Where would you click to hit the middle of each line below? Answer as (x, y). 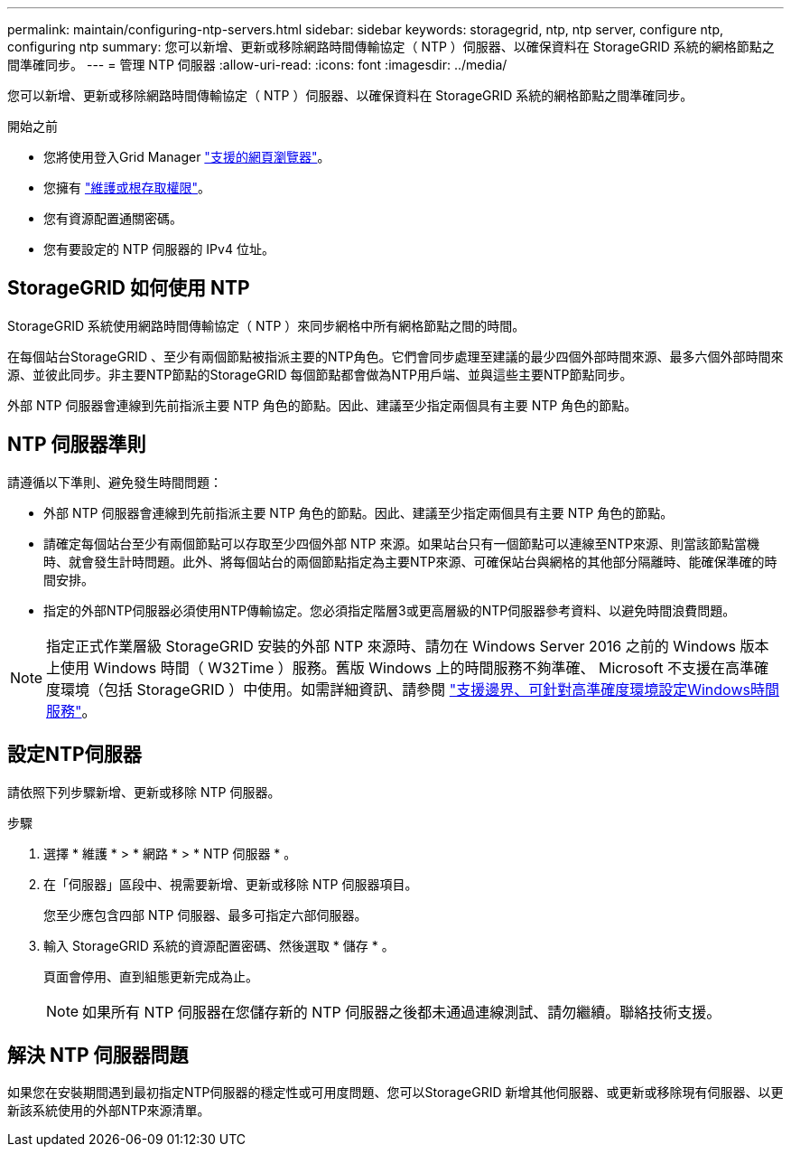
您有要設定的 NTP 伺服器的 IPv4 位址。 (159, 249)
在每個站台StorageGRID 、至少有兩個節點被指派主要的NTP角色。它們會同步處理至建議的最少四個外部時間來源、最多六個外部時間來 (395, 356)
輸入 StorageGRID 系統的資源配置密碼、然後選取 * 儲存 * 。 (219, 945)
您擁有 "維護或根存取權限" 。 (127, 188)
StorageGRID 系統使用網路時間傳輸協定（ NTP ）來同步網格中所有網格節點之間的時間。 (266, 325)
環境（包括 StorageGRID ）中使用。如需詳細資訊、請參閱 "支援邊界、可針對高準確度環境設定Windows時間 (420, 689)
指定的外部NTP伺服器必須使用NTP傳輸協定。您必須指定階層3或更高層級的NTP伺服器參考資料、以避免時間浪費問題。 (390, 610)
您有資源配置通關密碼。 (113, 218)
